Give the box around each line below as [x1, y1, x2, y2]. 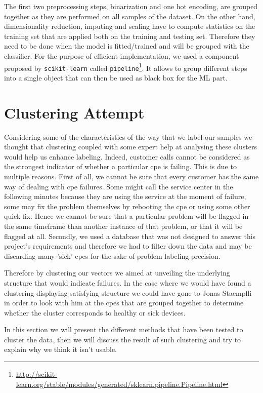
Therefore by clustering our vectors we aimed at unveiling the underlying [4, 267, 230, 278]
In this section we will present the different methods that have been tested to [4, 324, 243, 335]
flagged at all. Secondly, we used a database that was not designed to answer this [4, 230, 256, 241]
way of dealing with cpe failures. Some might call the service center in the [4, 181, 233, 191]
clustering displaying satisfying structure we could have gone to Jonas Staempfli [4, 287, 252, 298]
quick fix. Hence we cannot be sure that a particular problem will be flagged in [4, 211, 249, 221]
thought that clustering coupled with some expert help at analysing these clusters [4, 141, 257, 152]
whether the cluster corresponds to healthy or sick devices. [4, 307, 186, 318]
